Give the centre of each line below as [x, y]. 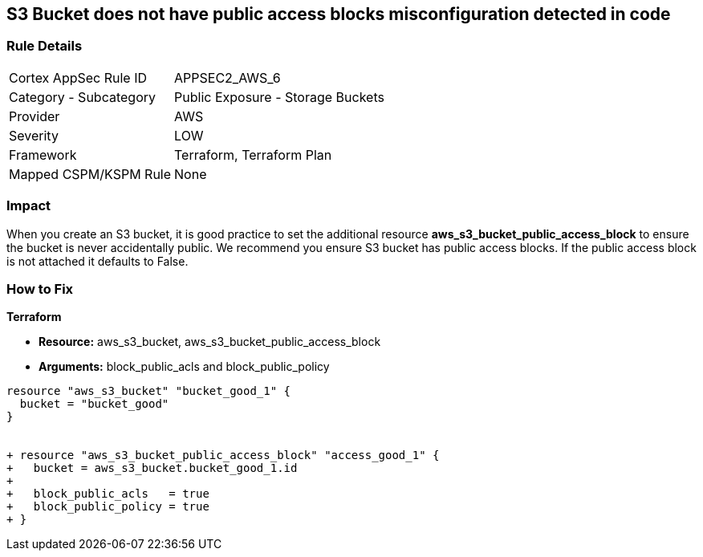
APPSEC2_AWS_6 [228, 77]
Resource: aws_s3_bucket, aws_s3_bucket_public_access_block [210, 342]
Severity [34, 135]
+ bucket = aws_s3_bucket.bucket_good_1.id [152, 468]
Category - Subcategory [82, 97]
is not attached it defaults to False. [98, 261]
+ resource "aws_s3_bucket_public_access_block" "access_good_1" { [223, 455]
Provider [35, 116]
